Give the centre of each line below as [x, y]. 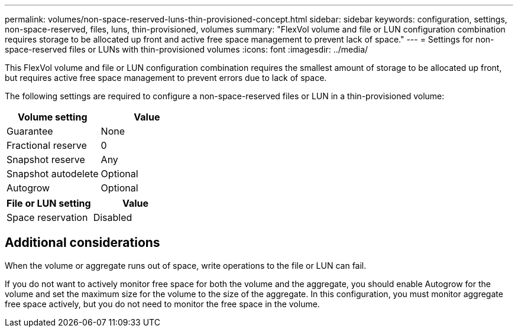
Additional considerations [82, 243]
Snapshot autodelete [53, 174]
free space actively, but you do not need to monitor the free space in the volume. [162, 304]
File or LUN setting [49, 203]
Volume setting [53, 117]
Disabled [113, 217]
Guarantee [30, 131]
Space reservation [47, 217]
